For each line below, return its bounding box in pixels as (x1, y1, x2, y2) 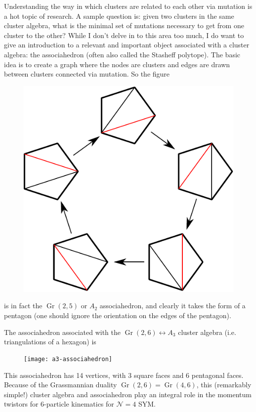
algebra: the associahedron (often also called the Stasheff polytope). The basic (4, 49, 241, 59)
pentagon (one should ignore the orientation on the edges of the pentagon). (4, 310, 231, 321)
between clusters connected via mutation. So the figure (4, 69, 170, 79)
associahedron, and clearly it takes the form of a (99, 300, 246, 311)
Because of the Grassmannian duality (4, 379, 117, 390)
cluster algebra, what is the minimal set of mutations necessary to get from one (4, 20, 244, 31)
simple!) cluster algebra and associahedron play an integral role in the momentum (4, 389, 252, 399)
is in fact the (4, 300, 43, 311)
